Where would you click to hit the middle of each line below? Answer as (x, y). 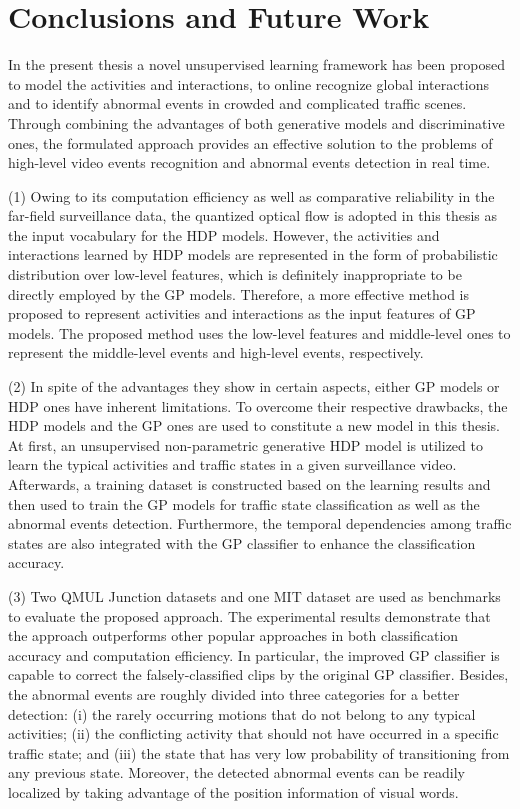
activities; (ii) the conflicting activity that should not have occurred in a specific (253, 733)
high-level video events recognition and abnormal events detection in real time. (249, 162)
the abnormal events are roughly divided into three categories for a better (234, 693)
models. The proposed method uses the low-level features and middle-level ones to (259, 332)
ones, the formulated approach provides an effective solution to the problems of (250, 142)
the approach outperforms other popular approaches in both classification (233, 635)
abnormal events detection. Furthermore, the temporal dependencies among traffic (260, 523)
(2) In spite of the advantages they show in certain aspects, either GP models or (254, 386)
